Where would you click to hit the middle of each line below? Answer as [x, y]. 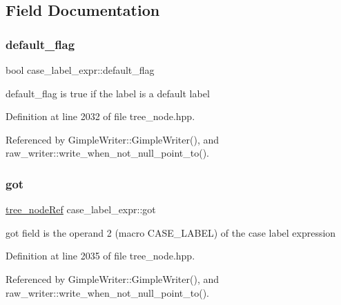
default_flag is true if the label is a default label [108, 93]
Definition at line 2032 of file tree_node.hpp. [100, 116]
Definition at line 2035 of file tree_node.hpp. [100, 256]
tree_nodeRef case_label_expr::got [81, 209]
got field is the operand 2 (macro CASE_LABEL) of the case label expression [171, 232]
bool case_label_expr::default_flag [80, 70]
